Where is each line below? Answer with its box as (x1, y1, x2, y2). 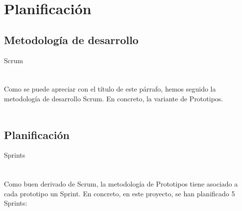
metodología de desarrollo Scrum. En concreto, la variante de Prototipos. (4, 93, 223, 103)
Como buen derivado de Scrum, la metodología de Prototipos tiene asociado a (4, 179, 238, 189)
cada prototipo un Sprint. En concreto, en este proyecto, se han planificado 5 (4, 188, 235, 198)
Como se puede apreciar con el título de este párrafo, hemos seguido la (4, 84, 216, 94)
